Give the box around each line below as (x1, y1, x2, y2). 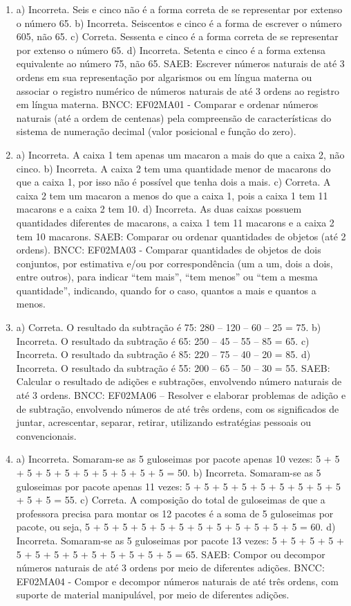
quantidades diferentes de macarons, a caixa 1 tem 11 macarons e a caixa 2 (16, 215, 334, 229)
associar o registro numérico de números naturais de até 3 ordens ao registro (16, 83, 339, 98)
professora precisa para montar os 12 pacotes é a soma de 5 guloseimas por (16, 506, 334, 520)
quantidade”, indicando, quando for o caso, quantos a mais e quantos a (16, 283, 316, 297)
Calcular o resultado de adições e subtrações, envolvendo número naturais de (16, 374, 342, 389)
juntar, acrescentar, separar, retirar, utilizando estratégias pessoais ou (16, 415, 312, 429)
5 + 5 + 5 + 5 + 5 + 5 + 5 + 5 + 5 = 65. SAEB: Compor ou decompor (16, 546, 325, 561)
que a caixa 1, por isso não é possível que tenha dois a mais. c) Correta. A (16, 175, 331, 189)
